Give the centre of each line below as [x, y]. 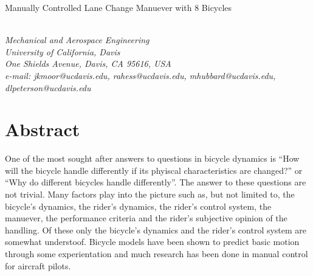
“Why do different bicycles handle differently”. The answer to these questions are [156, 182]
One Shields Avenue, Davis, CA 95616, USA [88, 64]
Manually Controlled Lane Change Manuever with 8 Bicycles [119, 7]
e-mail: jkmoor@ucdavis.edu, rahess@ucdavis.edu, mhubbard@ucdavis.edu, [140, 75]
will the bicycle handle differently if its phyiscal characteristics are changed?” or [154, 170]
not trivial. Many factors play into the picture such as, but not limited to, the [150, 194]
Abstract [43, 129]
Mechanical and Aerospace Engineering [77, 40]
